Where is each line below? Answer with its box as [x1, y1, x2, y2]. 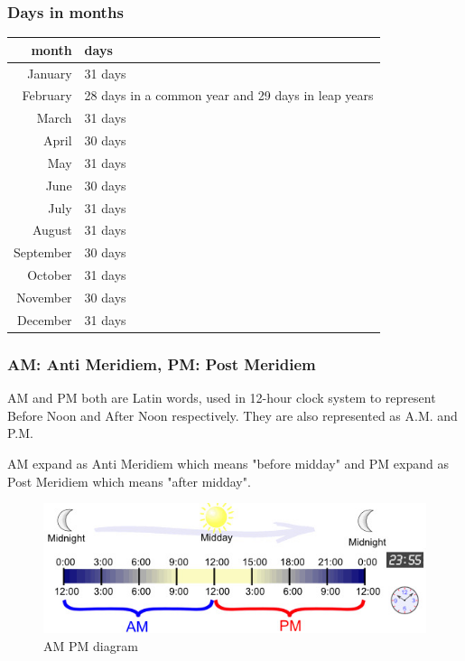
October [27, 265, 72, 284]
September [14, 243, 72, 262]
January [27, 63, 72, 82]
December [17, 310, 72, 329]
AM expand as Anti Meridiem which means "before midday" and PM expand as [7, 453, 449, 472]
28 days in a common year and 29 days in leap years [84, 86, 374, 105]
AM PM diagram [43, 636, 138, 655]
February [22, 86, 72, 105]
